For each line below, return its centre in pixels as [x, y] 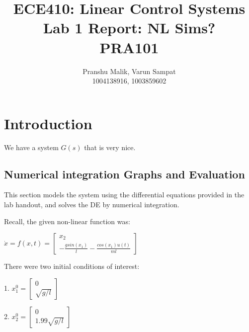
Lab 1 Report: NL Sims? [129, 28]
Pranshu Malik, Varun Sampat [129, 71]
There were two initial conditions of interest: [72, 266]
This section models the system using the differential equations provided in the [124, 195]
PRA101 [129, 47]
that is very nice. [110, 147]
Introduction [48, 123]
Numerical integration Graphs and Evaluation [124, 174]
